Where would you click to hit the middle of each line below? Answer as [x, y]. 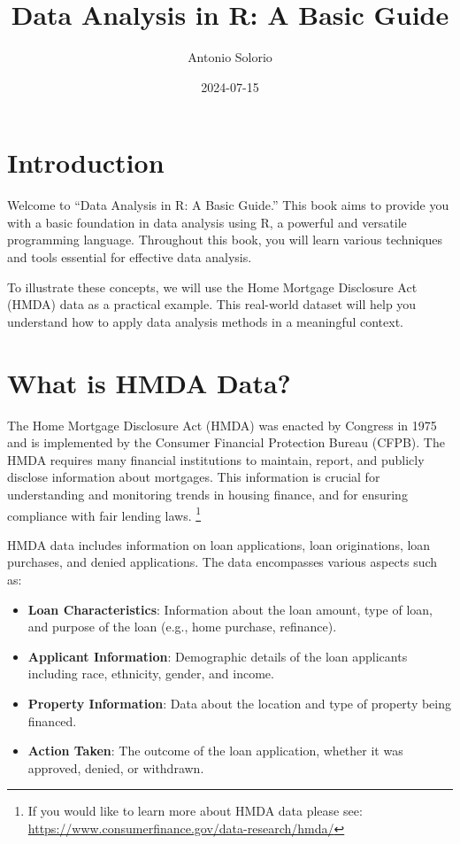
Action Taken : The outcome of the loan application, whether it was [215, 751]
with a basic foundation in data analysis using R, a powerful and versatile [207, 222]
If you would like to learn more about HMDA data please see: [195, 811]
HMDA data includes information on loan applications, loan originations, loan [219, 544]
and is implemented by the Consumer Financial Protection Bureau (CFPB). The [226, 442]
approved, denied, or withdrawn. [116, 767]
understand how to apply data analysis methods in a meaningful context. [205, 321]
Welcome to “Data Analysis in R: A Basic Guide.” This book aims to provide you [228, 205]
